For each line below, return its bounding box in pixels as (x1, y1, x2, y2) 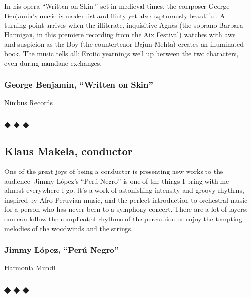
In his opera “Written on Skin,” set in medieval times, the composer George (4, 1, 230, 11)
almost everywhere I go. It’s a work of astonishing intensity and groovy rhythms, (4, 185, 244, 195)
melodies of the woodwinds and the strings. (4, 223, 133, 233)
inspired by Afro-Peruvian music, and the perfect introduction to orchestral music (4, 194, 248, 204)
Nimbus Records (4, 97, 53, 108)
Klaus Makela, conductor (4, 143, 133, 158)
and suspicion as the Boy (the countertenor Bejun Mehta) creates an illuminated (4, 39, 244, 49)
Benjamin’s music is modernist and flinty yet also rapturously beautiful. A (4, 10, 225, 20)
